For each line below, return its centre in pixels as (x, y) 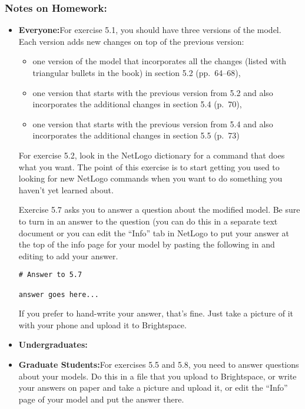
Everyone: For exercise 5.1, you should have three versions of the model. (150, 30)
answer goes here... (59, 294)
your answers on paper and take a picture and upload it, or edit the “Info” (153, 387)
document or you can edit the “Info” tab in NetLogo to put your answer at (154, 232)
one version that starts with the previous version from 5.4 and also (153, 123)
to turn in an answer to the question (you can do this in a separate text (148, 221)
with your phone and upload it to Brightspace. (102, 324)
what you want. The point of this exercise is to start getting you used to (149, 166)
